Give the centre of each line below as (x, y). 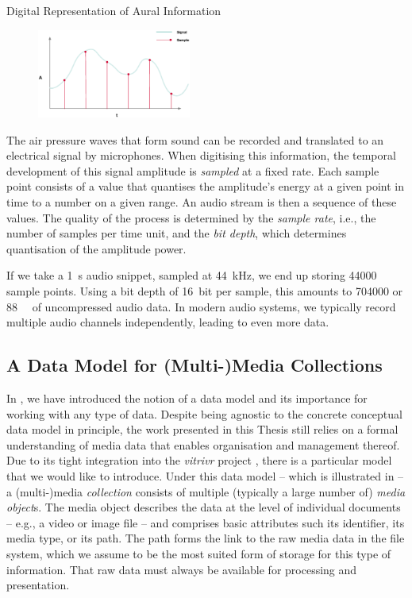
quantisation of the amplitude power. (96, 248)
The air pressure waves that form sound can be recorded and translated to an (195, 139)
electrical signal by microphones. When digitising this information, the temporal (201, 155)
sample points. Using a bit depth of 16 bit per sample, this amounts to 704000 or (205, 291)
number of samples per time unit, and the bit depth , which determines (177, 233)
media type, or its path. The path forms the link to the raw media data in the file (206, 538)
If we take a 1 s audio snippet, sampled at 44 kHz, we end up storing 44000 (192, 275)
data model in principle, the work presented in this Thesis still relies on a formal (202, 429)
